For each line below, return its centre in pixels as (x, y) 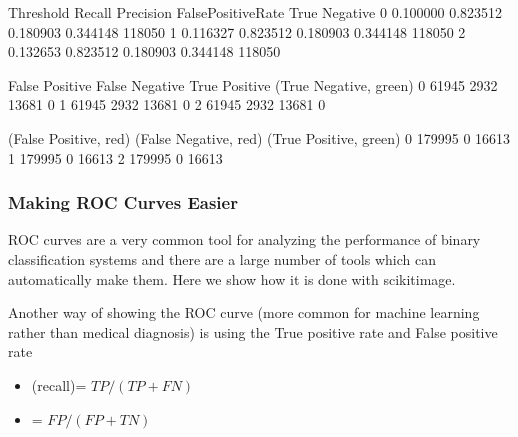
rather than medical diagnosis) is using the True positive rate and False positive (253, 331)
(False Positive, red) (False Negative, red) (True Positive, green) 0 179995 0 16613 (259, 137)
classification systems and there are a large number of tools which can (222, 258)
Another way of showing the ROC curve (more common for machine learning (244, 312)
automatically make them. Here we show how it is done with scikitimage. (232, 278)
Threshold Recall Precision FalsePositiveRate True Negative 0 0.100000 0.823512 (255, 12)
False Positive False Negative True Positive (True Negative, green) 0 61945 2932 (253, 84)
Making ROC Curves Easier (123, 202)
